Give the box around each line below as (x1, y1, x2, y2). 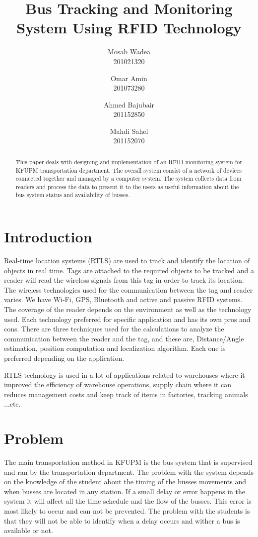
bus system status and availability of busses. (15, 191, 130, 199)
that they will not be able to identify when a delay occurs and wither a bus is (4, 515, 240, 526)
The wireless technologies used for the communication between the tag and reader (4, 284, 253, 295)
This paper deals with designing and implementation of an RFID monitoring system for (15, 157, 242, 166)
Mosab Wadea (107, 46, 151, 57)
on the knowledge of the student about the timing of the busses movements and (4, 476, 247, 487)
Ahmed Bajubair (103, 99, 155, 109)
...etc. (4, 399, 21, 409)
